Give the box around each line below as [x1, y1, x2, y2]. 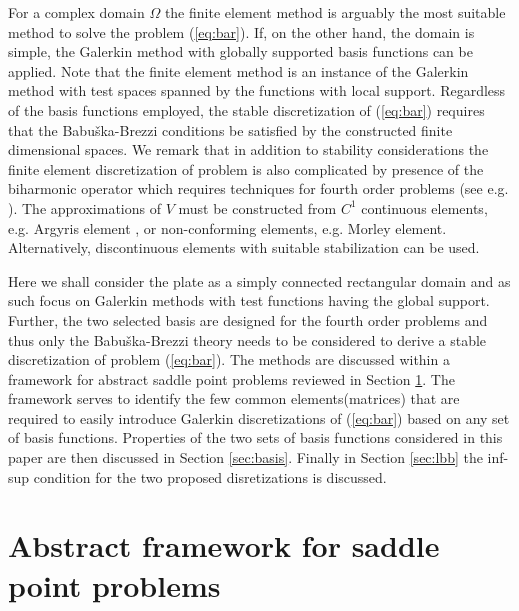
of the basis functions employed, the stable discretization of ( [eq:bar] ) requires [8, 99, 485, 120]
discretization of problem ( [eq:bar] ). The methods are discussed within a [8, 349, 450, 370]
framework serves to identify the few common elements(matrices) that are [8, 388, 460, 409]
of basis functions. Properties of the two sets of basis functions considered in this [8, 427, 503, 448]
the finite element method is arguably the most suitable [164, 2, 506, 22]
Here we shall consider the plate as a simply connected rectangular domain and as [8, 270, 511, 291]
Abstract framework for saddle [8, 525, 440, 566]
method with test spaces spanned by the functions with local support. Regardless [8, 80, 506, 101]
